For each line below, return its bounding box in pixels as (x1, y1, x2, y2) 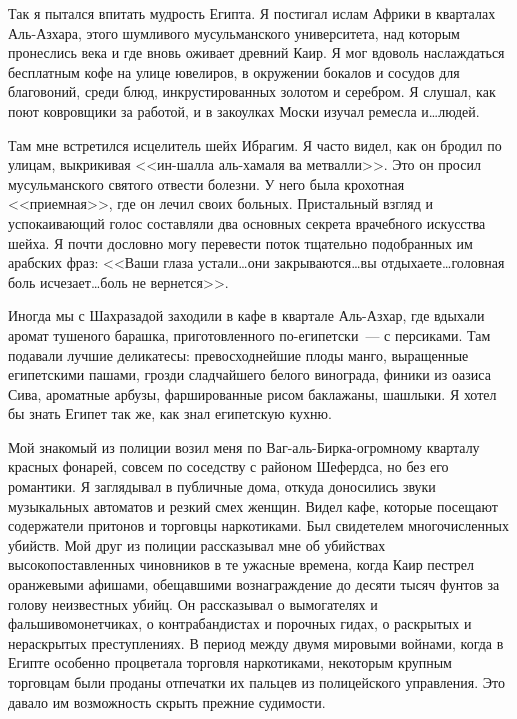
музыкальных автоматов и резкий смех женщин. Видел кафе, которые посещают (8, 495, 498, 516)
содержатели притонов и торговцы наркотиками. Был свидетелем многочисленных (8, 515, 509, 536)
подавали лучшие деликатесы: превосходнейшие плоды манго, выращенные (8, 344, 469, 365)
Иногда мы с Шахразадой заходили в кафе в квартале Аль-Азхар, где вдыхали (8, 305, 485, 326)
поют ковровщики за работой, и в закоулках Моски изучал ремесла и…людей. (8, 100, 480, 121)
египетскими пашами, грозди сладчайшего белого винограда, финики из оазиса (8, 364, 491, 385)
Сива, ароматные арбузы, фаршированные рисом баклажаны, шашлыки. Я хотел (8, 383, 497, 404)
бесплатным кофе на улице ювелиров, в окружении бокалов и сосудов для (8, 61, 460, 82)
